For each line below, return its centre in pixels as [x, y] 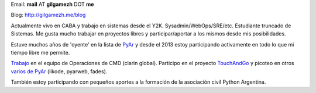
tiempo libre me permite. [40, 52]
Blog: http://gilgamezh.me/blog [48, 15]
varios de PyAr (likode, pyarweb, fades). [59, 71]
